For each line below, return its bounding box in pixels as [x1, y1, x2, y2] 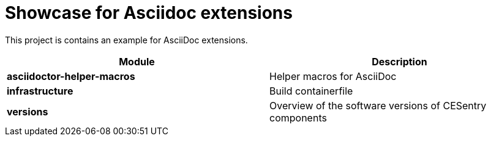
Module [119, 55, 155, 68]
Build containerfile [269, 84, 353, 97]
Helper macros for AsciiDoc [269, 70, 397, 82]
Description [372, 55, 427, 68]
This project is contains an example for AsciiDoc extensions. [5, 34, 248, 45]
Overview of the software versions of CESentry [269, 99, 487, 112]
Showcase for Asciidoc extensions [5, 2, 293, 23]
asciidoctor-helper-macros [7, 70, 135, 82]
